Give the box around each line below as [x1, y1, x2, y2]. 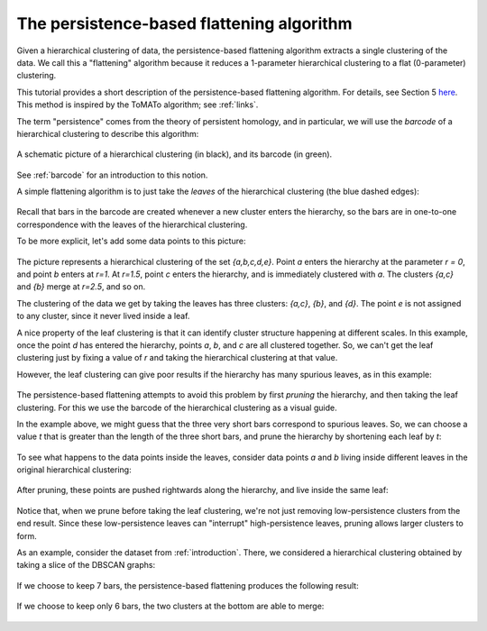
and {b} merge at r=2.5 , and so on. [16, 281, 146, 292]
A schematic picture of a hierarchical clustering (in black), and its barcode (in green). [16, 149, 333, 160]
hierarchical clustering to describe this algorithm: [16, 128, 199, 139]
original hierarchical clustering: [16, 464, 132, 475]
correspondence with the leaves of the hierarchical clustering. [16, 219, 248, 230]
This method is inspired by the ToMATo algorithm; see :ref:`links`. [16, 99, 259, 110]
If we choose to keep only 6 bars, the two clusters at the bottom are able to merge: [16, 600, 325, 612]
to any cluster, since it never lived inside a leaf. [16, 311, 190, 322]
